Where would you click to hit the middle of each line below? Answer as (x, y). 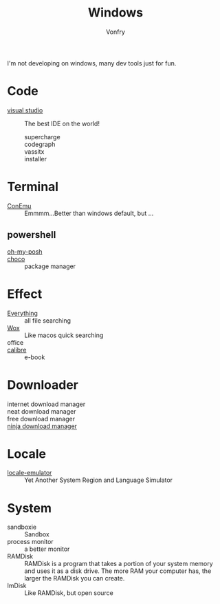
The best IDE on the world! (62, 123)
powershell (32, 235)
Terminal (33, 187)
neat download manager (42, 411)
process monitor (30, 542)
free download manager (41, 419)
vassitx (34, 151)
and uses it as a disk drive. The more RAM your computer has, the (118, 571)
